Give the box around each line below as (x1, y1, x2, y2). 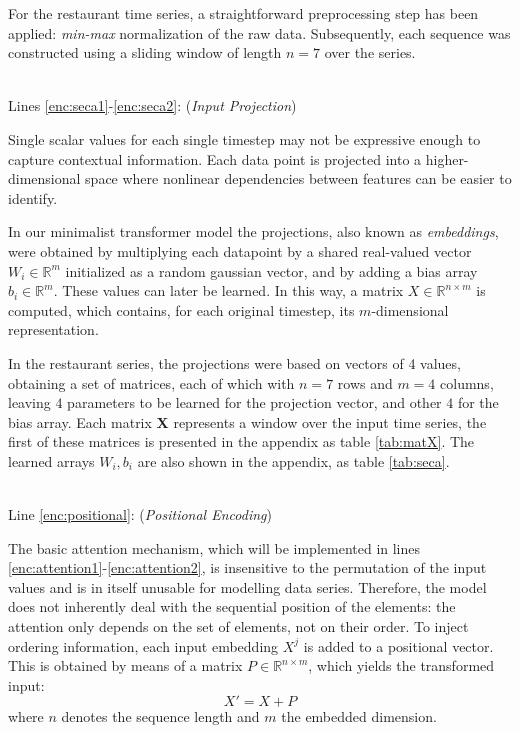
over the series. (324, 42, 416, 63)
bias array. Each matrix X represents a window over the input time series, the (8, 411, 487, 432)
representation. (8, 319, 99, 340)
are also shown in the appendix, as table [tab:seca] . (137, 450, 450, 471)
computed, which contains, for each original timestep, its (8, 299, 355, 320)
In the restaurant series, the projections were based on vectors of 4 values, (8, 352, 461, 373)
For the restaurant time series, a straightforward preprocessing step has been (8, 3, 479, 23)
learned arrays (8, 450, 95, 471)
